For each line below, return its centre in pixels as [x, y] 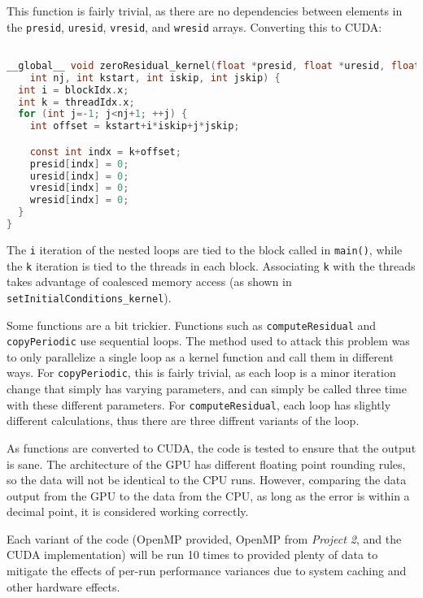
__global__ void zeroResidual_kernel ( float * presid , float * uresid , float [214, 65]
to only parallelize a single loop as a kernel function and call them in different [200, 356]
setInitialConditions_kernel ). [89, 297]
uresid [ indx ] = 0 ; [79, 176]
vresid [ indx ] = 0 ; [79, 188]
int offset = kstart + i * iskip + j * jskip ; [135, 126]
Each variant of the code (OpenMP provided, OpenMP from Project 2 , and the [204, 538]
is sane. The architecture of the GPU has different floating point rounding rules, [206, 464]
